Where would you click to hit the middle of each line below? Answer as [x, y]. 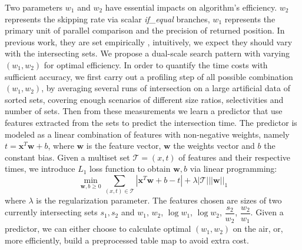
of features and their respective [235, 157]
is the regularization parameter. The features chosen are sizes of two [159, 200]
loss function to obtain [130, 169]
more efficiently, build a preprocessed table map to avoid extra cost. [127, 240]
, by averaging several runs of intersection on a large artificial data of [166, 88]
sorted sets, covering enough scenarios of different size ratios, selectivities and [144, 99]
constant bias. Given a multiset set [67, 157]
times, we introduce [40, 169]
